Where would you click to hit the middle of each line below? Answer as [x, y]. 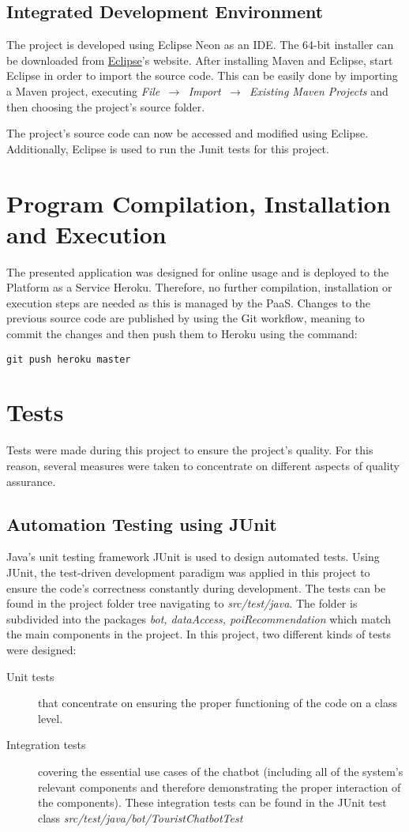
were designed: [41, 649]
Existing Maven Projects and [319, 90]
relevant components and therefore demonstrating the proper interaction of [220, 787]
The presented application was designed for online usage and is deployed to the [198, 271]
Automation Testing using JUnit [142, 523]
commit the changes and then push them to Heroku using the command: [182, 334]
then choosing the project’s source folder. [106, 106]
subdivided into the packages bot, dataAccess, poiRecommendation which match [199, 618]
